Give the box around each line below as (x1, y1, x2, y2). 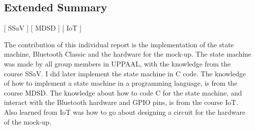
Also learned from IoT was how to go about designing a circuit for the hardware (4, 106, 246, 117)
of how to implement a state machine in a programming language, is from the (4, 78, 238, 88)
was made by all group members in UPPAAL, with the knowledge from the (4, 58, 231, 68)
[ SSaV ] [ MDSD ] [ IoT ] (4, 23, 82, 33)
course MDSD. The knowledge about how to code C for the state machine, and (4, 87, 242, 97)
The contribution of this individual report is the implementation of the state (4, 39, 234, 49)
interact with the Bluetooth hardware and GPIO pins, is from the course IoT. (4, 97, 238, 107)
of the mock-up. (4, 116, 52, 127)
